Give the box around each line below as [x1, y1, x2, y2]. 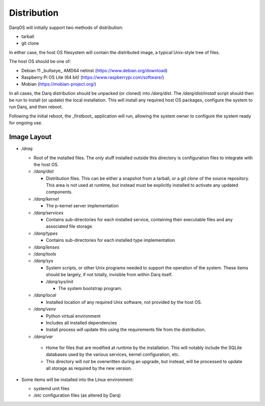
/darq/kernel [33, 196, 59, 202]
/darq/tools [33, 251, 56, 257]
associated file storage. [46, 224, 93, 230]
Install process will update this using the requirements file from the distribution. [46, 327, 206, 333]
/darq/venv [33, 306, 56, 312]
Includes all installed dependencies [46, 319, 117, 325]
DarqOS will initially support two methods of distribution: [9, 25, 124, 30]
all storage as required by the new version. [46, 365, 132, 371]
